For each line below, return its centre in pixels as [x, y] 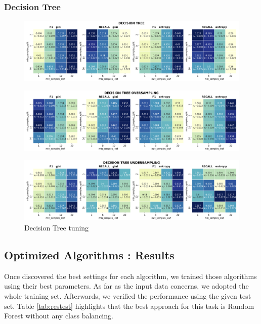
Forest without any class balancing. [59, 316]
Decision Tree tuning [57, 228]
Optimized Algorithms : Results [89, 255]
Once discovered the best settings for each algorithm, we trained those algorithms [130, 276]
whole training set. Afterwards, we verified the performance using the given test [128, 296]
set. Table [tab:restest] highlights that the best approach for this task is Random [129, 306]
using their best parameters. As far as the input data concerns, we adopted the [126, 286]
